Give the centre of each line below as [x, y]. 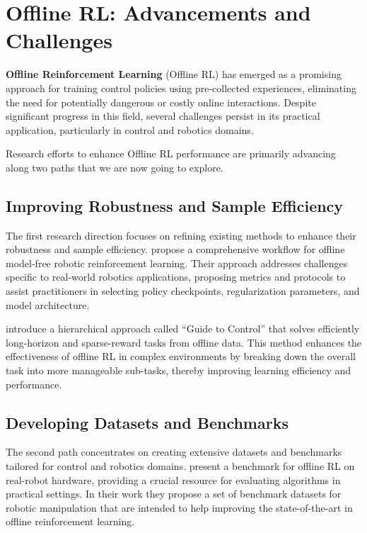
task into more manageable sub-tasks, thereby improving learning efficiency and [179, 370]
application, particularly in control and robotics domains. [130, 129]
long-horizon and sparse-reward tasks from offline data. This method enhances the [184, 342]
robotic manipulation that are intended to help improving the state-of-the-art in [179, 507]
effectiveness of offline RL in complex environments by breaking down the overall [181, 356]
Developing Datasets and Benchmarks [147, 422]
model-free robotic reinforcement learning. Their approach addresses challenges [177, 263]
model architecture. [48, 304]
